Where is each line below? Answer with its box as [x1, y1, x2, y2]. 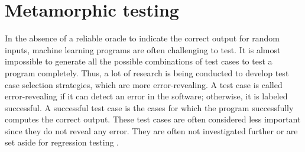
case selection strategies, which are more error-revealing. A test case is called [5, 78, 283, 90]
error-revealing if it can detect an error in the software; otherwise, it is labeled [5, 90, 288, 102]
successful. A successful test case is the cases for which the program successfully [5, 101, 294, 114]
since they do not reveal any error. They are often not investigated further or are [5, 124, 298, 137]
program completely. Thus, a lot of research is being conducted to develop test [5, 66, 289, 79]
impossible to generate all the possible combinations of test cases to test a [5, 55, 272, 67]
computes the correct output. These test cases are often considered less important [5, 113, 301, 125]
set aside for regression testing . [5, 136, 119, 148]
